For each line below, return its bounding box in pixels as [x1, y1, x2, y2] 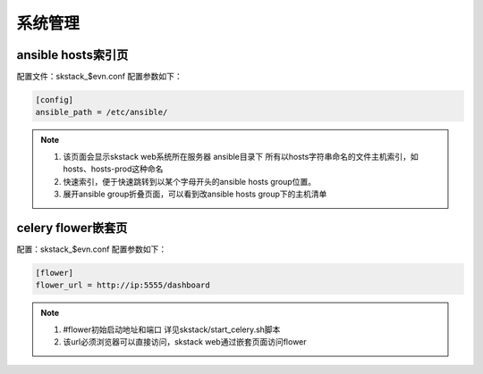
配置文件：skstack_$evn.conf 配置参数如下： [16, 71, 182, 82]
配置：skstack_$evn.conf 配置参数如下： [16, 244, 167, 254]
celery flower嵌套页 [16, 220, 128, 236]
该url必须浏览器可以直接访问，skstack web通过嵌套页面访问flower [63, 337, 308, 347]
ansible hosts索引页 [16, 47, 129, 62]
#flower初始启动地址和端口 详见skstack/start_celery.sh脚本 [63, 324, 281, 335]
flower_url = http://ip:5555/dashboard [35, 280, 210, 290]
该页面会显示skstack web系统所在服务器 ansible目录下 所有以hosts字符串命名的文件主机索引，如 [63, 151, 419, 162]
